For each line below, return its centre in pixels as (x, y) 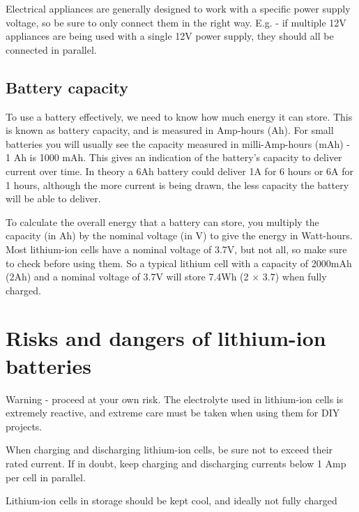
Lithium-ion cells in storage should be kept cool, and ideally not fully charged (171, 500)
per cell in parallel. (46, 477)
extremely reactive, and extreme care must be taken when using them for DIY (173, 413)
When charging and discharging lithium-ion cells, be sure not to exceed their (169, 450)
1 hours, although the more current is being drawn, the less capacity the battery (177, 185)
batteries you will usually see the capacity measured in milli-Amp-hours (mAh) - (178, 143)
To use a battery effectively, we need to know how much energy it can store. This (179, 116)
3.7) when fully (295, 277)
